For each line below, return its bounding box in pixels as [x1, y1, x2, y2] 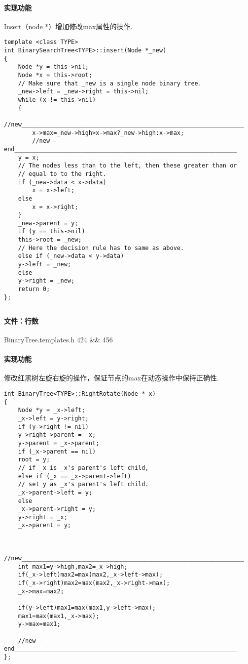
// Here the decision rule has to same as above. [18, 244, 184, 251]
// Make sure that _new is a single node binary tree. [18, 80, 202, 87]
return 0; [18, 286, 50, 293]
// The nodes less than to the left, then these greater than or [18, 162, 237, 169]
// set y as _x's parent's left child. [18, 481, 149, 488]
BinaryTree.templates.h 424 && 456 [4, 334, 113, 344]
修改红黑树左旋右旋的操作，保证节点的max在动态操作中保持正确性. [4, 373, 219, 383]
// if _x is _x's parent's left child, [18, 464, 149, 471]
